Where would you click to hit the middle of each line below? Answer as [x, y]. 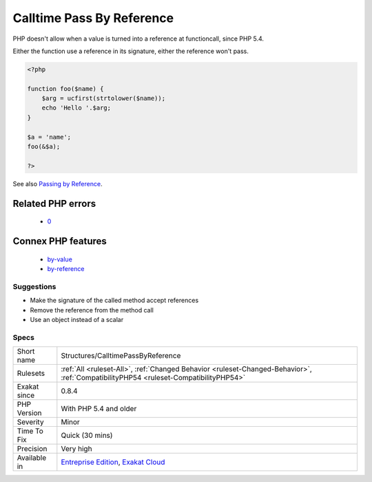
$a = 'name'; [49, 137]
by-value [60, 259]
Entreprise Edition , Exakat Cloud [113, 462]
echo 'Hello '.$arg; [76, 108]
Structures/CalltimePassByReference [121, 356]
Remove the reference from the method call [92, 310]
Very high [76, 449]
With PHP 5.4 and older [99, 409]
